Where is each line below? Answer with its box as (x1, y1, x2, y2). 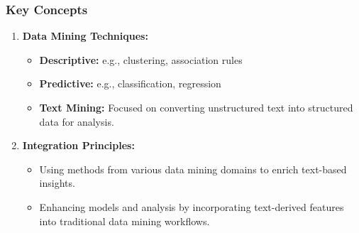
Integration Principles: (22, 138, 135, 153)
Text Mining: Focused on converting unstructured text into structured (39, 100, 353, 114)
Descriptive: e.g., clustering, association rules (39, 52, 243, 67)
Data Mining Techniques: (22, 28, 148, 43)
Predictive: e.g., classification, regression (39, 76, 221, 91)
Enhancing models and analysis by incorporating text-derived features (39, 199, 344, 214)
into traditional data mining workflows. (39, 213, 210, 228)
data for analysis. (39, 114, 114, 129)
